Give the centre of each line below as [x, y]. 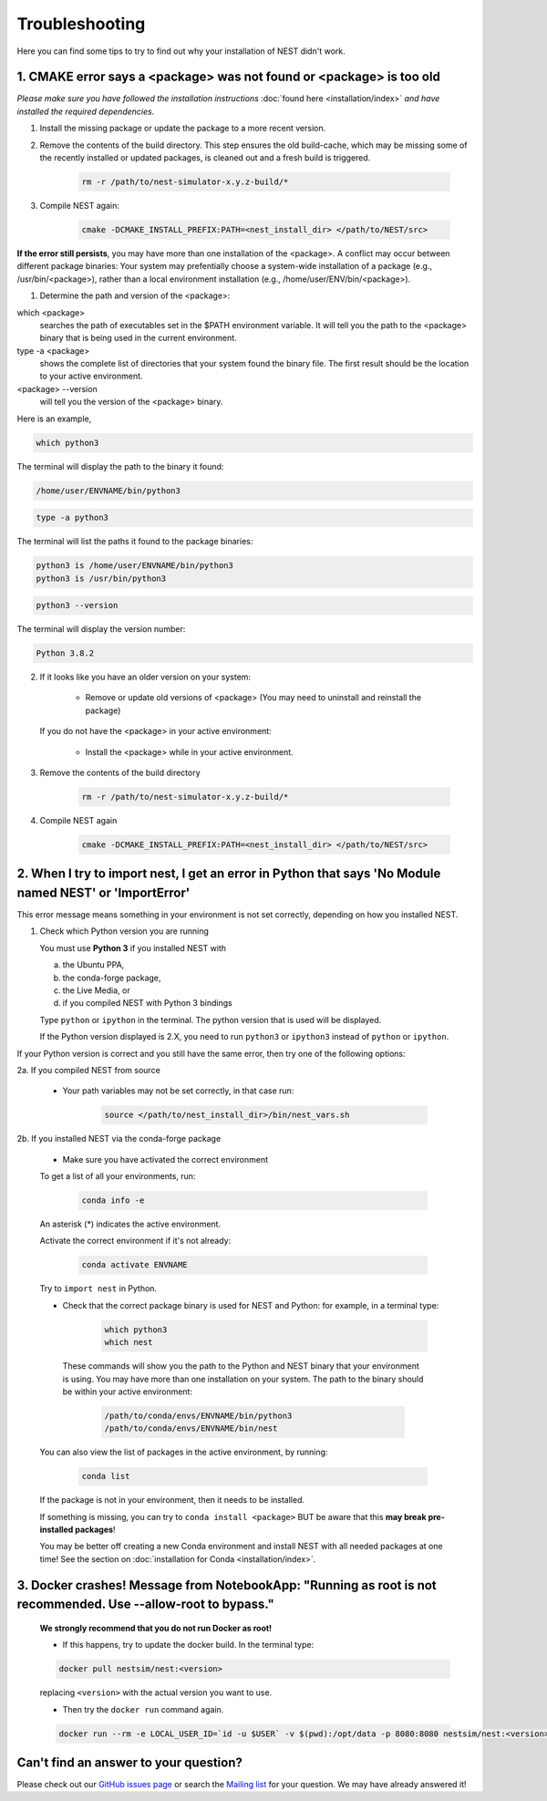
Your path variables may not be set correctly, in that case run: [178, 1091]
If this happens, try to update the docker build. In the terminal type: [188, 1645]
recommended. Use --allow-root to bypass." [146, 1604]
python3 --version [77, 606]
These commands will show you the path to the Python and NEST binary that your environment [241, 1366]
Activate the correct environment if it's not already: [135, 1241]
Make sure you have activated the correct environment [165, 1159]
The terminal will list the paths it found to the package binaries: [135, 542]
